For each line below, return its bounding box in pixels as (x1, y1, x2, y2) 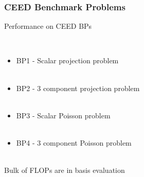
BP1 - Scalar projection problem (16, 55, 119, 66)
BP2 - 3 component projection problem (16, 82, 140, 93)
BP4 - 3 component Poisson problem (16, 137, 132, 148)
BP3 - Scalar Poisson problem (16, 110, 111, 120)
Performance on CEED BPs (4, 21, 92, 31)
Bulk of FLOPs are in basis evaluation (4, 165, 125, 175)
